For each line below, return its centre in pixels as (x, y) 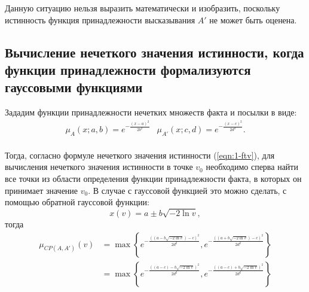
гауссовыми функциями (74, 87)
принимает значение (42, 190)
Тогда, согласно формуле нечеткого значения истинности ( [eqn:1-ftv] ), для (140, 155)
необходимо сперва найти (252, 167)
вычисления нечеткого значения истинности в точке (99, 167)
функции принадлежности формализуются (128, 69)
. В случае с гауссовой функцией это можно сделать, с (187, 190)
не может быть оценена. (253, 19)
